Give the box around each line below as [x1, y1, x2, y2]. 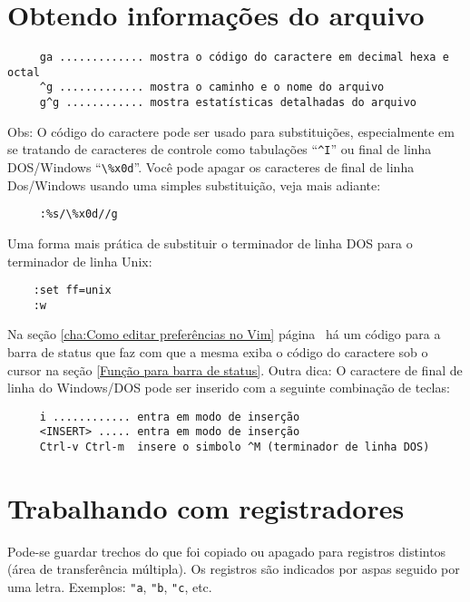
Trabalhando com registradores [7, 489, 405, 526]
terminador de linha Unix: [7, 251, 152, 270]
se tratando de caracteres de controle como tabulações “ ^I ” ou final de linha [7, 140, 432, 159]
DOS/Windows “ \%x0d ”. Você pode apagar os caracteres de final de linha [7, 158, 415, 176]
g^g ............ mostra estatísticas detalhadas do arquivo [39, 96, 417, 110]
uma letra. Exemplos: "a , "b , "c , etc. [7, 578, 212, 597]
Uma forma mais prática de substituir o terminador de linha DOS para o [7, 233, 413, 252]
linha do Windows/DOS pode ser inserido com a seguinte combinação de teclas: [7, 378, 450, 397]
